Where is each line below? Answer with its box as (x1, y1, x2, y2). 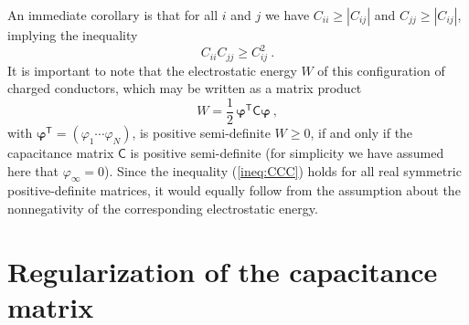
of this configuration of (317, 60, 445, 79)
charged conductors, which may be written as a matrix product (7, 79, 362, 98)
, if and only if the (310, 123, 413, 142)
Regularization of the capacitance (7, 252, 438, 289)
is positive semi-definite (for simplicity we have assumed (130, 143, 444, 162)
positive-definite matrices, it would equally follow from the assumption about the (7, 181, 461, 200)
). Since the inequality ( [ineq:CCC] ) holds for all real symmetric (104, 161, 462, 180)
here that (7, 161, 59, 180)
